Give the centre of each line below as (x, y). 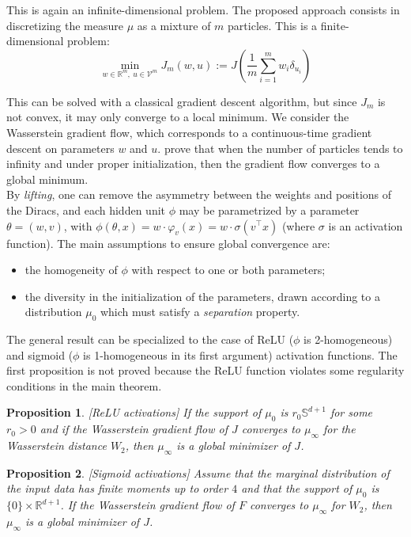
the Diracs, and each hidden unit (86, 209)
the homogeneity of (71, 270)
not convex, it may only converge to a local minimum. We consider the (178, 117)
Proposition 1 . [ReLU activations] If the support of (134, 412)
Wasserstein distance (57, 446)
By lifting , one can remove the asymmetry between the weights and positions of (199, 194)
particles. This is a (273, 25)
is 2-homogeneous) (348, 339)
